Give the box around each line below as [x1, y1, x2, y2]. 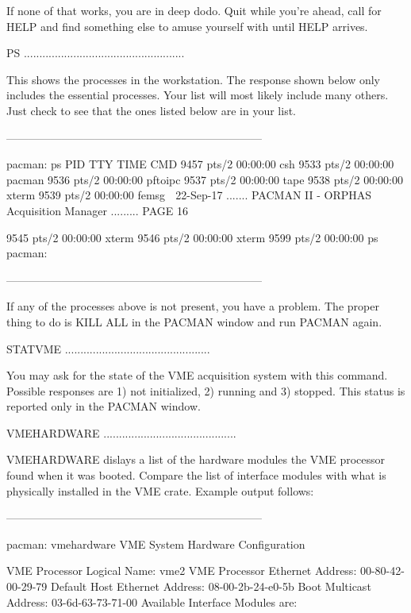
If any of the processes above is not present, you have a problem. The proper [6, 298, 379, 314]
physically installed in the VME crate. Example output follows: [6, 482, 314, 499]
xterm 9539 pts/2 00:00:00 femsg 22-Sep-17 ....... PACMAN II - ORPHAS [6, 187, 372, 203]
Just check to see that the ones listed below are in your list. [6, 102, 296, 118]
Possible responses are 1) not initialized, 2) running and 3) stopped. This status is [6, 382, 405, 399]
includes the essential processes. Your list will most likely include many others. [6, 87, 389, 103]
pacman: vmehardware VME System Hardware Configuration [6, 535, 305, 552]
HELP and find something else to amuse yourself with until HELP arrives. [6, 17, 368, 34]
